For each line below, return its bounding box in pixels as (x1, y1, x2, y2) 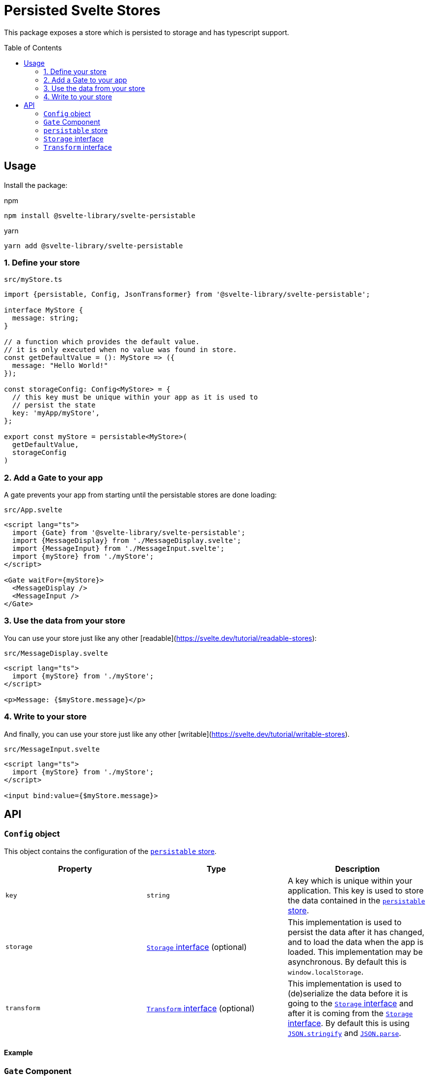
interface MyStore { (4, 306, 83, 314)
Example (4, 1048, 33, 1057)
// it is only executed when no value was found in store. (4, 346, 237, 354)
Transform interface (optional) (146, 1003, 255, 1013)
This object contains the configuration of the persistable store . (4, 847, 217, 855)
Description (335, 863, 380, 874)
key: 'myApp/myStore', (12, 409, 100, 417)
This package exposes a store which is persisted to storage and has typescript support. (4, 28, 289, 37)
